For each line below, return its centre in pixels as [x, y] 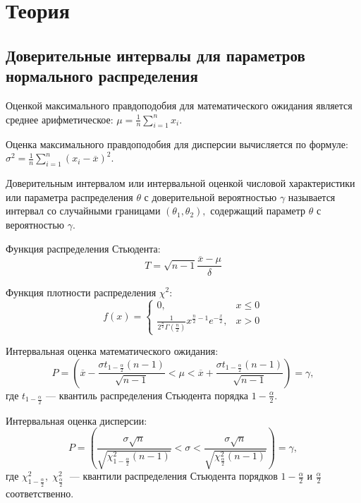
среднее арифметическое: [60, 119]
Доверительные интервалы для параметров [155, 55]
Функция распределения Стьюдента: [83, 248]
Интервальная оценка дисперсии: [77, 420]
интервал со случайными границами [83, 211]
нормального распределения [102, 76]
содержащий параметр [258, 211]
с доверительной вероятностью [210, 196]
